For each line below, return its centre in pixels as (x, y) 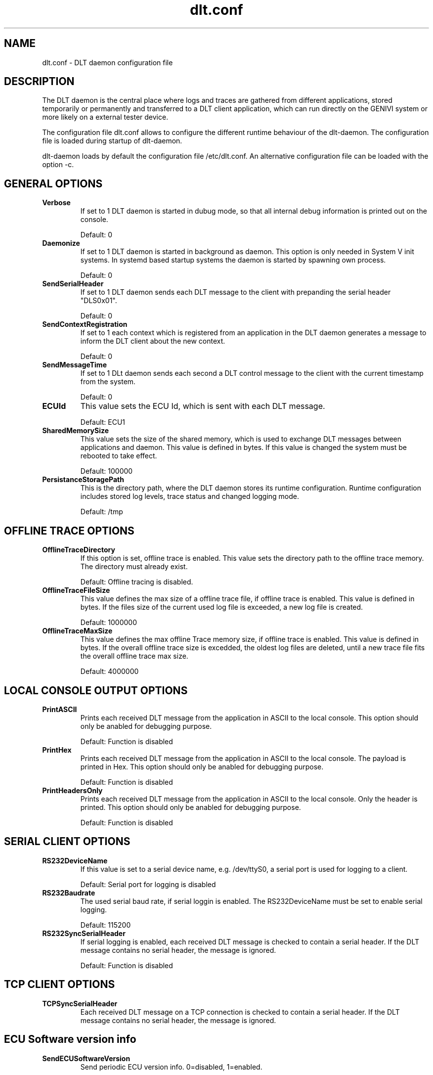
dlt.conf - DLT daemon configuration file (108, 62)
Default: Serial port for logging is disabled (148, 884)
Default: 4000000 (109, 672)
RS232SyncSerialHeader (84, 933)
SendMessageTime (74, 365)
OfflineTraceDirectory (79, 550)
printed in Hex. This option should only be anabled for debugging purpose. (202, 766)
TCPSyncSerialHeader (80, 1003)
